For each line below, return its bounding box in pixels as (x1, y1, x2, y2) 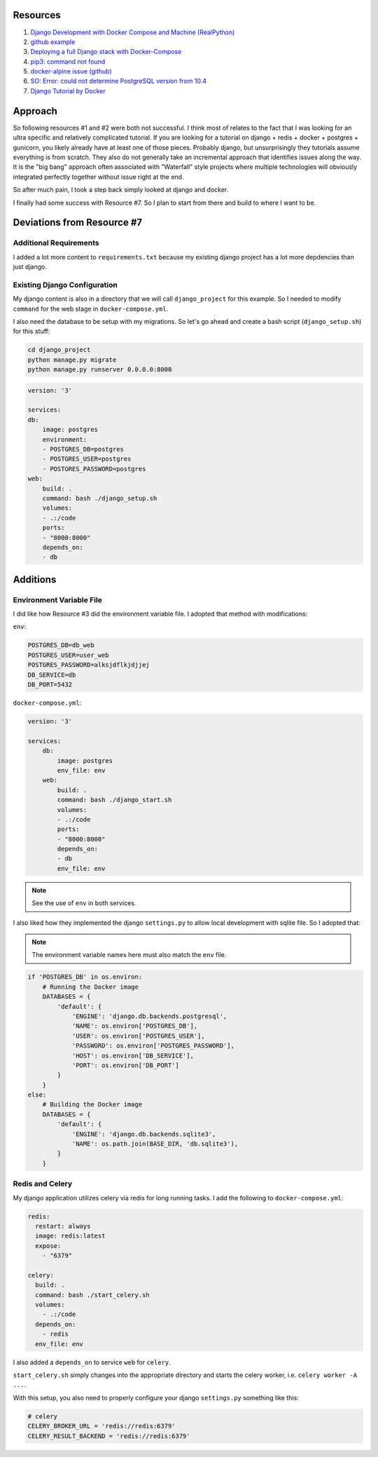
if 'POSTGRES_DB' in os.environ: (27, 973, 143, 981)
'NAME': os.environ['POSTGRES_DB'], (71, 1022, 198, 1030)
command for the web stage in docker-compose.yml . (13, 304, 169, 313)
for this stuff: (13, 327, 50, 336)
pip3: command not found (30, 57, 106, 66)
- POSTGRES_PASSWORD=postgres (42, 465, 146, 473)
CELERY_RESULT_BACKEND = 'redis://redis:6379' (27, 1432, 190, 1440)
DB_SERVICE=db (27, 670, 76, 679)
